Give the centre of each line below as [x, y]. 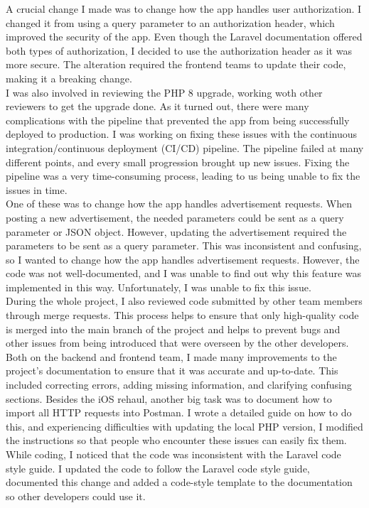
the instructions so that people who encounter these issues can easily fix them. [176, 440]
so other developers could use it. [76, 496]
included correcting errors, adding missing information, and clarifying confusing [179, 385]
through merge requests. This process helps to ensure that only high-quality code [182, 315]
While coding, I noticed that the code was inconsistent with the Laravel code [173, 454]
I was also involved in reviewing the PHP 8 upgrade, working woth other [164, 92]
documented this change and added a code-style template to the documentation [179, 482]
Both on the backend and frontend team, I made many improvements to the [171, 356]
